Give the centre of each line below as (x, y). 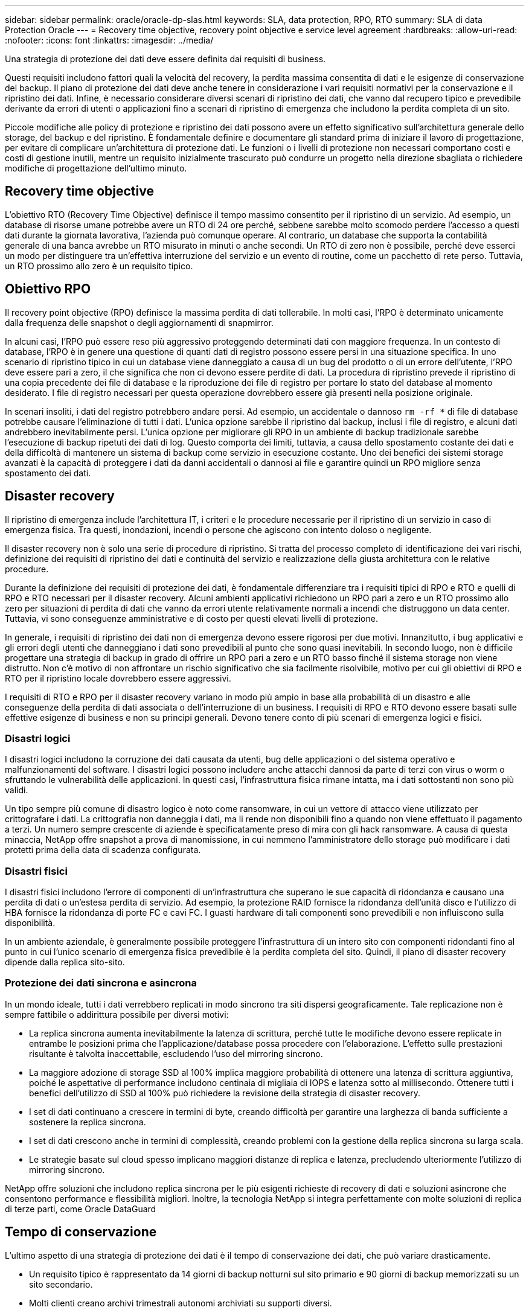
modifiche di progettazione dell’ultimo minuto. (96, 168)
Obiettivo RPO (48, 289)
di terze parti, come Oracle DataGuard (81, 1209)
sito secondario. (61, 1284)
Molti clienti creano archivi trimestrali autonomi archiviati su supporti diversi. (181, 1303)
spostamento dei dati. (48, 473)
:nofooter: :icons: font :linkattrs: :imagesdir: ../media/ (109, 40)
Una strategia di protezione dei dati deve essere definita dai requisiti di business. (165, 59)
